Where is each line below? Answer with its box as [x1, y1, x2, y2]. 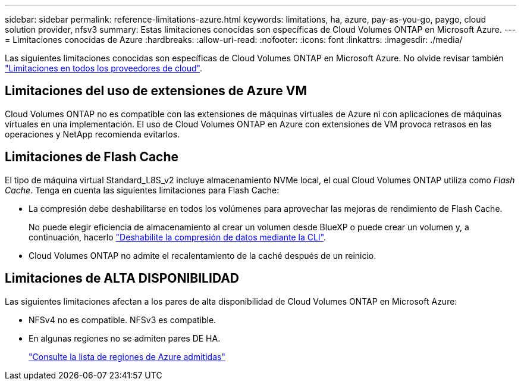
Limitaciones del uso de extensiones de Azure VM [5, 83, 307, 99]
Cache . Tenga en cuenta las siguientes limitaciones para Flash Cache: [5, 184, 280, 195]
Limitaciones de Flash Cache [5, 149, 179, 165]
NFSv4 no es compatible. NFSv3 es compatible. [29, 314, 216, 325]
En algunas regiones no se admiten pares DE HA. [29, 333, 221, 343]
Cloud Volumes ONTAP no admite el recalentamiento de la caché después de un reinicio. [29, 250, 376, 261]
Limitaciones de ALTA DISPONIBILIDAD [5, 271, 240, 286]
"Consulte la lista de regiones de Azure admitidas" [29, 351, 225, 362]
